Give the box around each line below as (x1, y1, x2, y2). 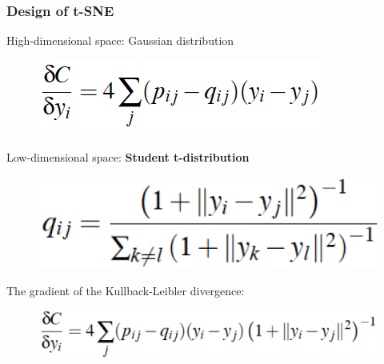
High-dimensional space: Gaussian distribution (6, 32, 234, 49)
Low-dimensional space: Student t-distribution (6, 149, 250, 166)
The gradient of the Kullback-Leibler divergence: (6, 282, 245, 298)
